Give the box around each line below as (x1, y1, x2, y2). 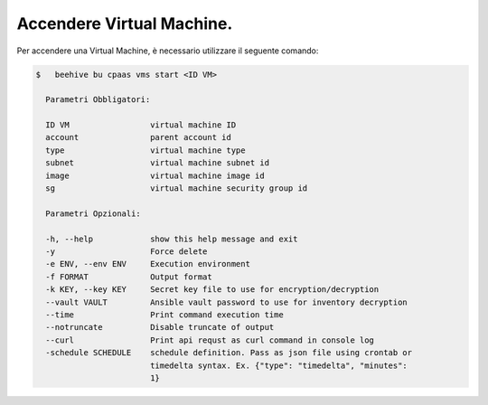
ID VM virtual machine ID (45, 120, 237, 130)
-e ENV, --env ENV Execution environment (45, 259, 250, 269)
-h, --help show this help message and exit (45, 233, 298, 244)
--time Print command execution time (45, 309, 284, 320)
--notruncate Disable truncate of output (45, 322, 275, 333)
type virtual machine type (45, 145, 246, 155)
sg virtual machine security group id (45, 184, 308, 193)
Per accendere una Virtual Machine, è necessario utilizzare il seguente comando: (16, 45, 319, 56)
